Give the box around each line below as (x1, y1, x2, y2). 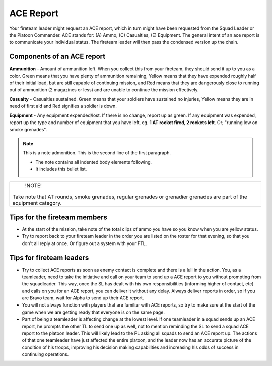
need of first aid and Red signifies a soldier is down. (9, 103, 117, 109)
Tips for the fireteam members (9, 213, 108, 221)
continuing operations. (22, 351, 69, 357)
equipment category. (12, 200, 62, 207)
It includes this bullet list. (35, 166, 87, 172)
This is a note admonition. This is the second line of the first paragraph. (23, 150, 171, 156)
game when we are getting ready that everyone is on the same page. (22, 309, 165, 315)
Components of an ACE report (9, 52, 106, 61)
